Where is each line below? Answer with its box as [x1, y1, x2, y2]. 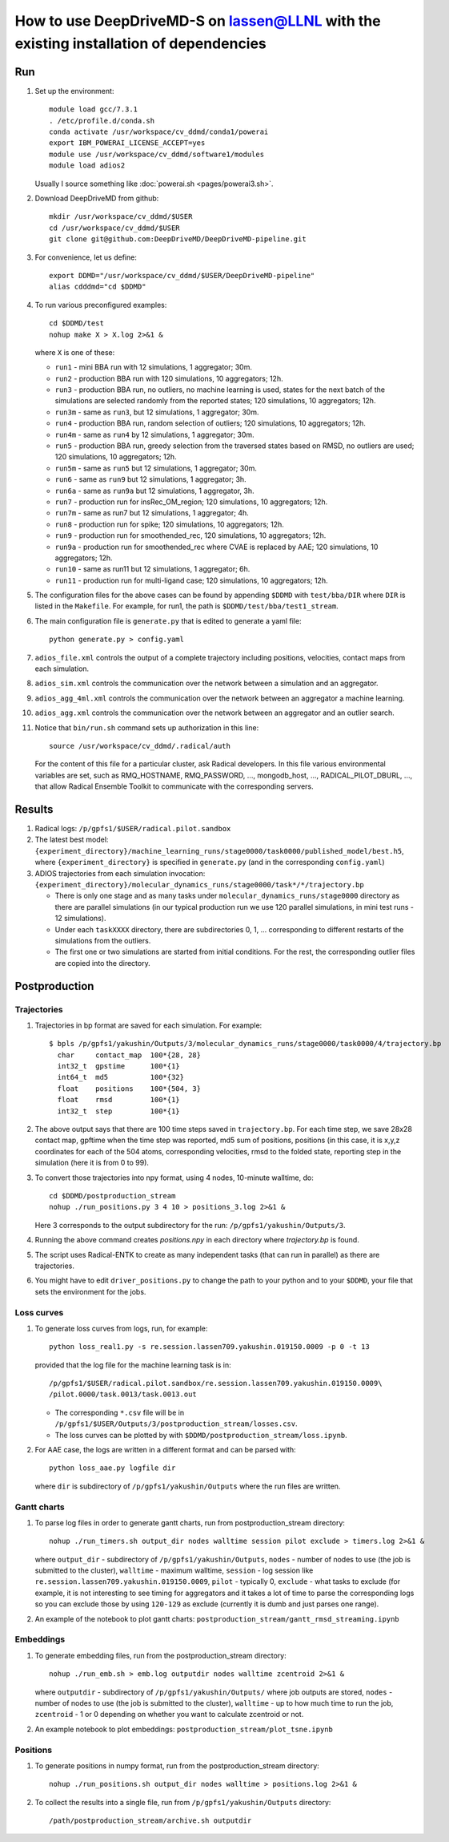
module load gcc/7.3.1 [49, 105, 138, 114]
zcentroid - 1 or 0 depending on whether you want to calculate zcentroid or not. [34, 1710, 304, 1719]
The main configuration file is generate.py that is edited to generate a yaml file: [34, 616, 302, 625]
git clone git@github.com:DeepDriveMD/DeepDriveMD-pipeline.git [49, 235, 307, 244]
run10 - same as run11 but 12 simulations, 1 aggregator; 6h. [54, 564, 251, 574]
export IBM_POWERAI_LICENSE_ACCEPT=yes [49, 139, 206, 147]
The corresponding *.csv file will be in [54, 1408, 184, 1417]
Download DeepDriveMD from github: [34, 193, 159, 203]
